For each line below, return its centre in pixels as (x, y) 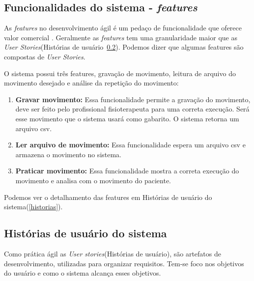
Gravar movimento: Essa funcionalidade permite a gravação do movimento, (133, 99)
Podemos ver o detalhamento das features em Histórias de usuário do (108, 197)
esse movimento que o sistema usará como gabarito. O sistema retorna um (127, 118)
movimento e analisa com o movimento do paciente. (93, 180)
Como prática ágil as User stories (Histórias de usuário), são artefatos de (113, 253)
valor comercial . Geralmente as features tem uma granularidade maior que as (121, 37)
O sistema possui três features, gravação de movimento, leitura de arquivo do (120, 73)
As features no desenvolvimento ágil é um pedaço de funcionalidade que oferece (123, 28)
